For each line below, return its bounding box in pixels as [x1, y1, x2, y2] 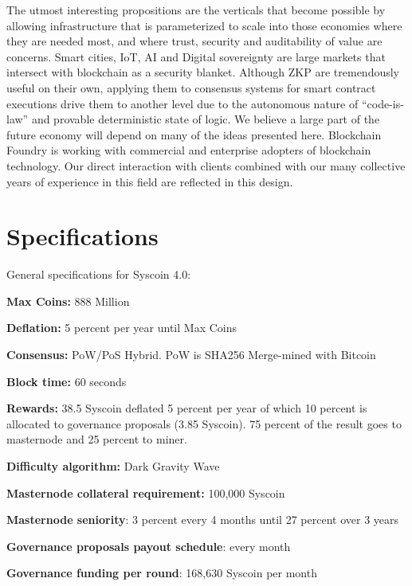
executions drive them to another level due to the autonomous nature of [6, 95, 359, 111]
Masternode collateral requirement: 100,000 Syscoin [6, 484, 285, 501]
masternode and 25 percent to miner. [6, 431, 187, 447]
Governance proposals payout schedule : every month [6, 537, 291, 554]
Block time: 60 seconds [6, 373, 127, 389]
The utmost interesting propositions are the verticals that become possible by [6, 2, 386, 18]
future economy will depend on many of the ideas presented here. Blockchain [6, 126, 382, 143]
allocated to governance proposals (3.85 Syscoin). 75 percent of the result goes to [6, 415, 402, 432]
